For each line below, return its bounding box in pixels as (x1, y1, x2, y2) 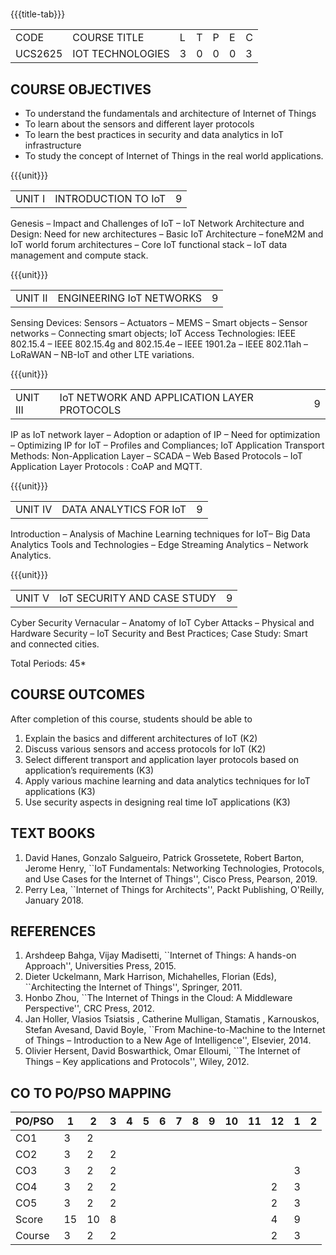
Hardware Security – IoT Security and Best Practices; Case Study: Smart (10, 628, 308, 639)
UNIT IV (15, 503, 53, 516)
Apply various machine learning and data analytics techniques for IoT (24, 774, 311, 787)
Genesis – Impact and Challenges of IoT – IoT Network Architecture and (10, 218, 305, 229)
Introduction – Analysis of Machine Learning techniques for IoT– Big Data (10, 528, 311, 540)
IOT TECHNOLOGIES (72, 47, 170, 61)
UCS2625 (15, 47, 63, 61)
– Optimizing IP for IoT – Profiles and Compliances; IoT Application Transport (10, 439, 325, 451)
